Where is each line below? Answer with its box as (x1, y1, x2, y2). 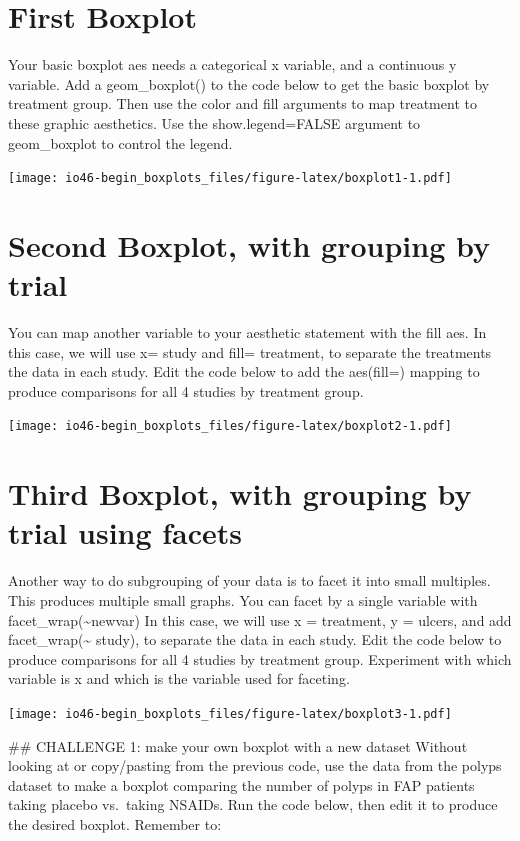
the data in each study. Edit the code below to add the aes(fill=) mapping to (8, 361, 480, 382)
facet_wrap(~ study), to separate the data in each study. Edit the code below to (8, 629, 502, 650)
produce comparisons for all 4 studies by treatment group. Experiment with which (8, 648, 512, 669)
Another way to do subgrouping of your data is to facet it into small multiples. (8, 570, 491, 591)
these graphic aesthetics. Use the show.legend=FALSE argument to (8, 112, 421, 133)
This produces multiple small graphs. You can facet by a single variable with (8, 590, 478, 610)
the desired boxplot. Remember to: (8, 814, 222, 834)
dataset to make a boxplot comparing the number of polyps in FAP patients (8, 774, 475, 795)
